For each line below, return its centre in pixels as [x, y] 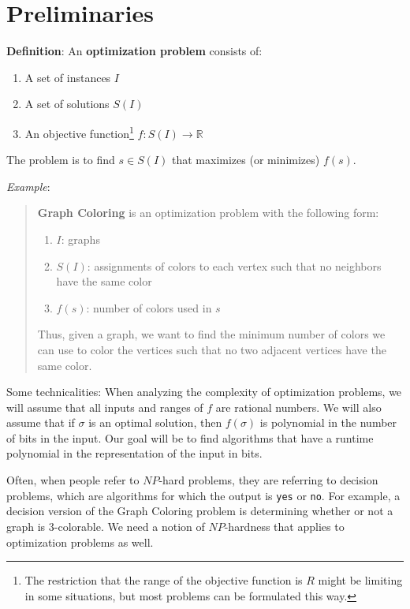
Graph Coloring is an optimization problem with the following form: [208, 213]
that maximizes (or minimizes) [246, 160]
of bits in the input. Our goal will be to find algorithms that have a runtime [190, 437]
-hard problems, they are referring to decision [268, 480]
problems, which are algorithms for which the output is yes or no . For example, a [203, 495]
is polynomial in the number [328, 422]
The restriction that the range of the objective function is [164, 580]
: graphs [80, 239]
